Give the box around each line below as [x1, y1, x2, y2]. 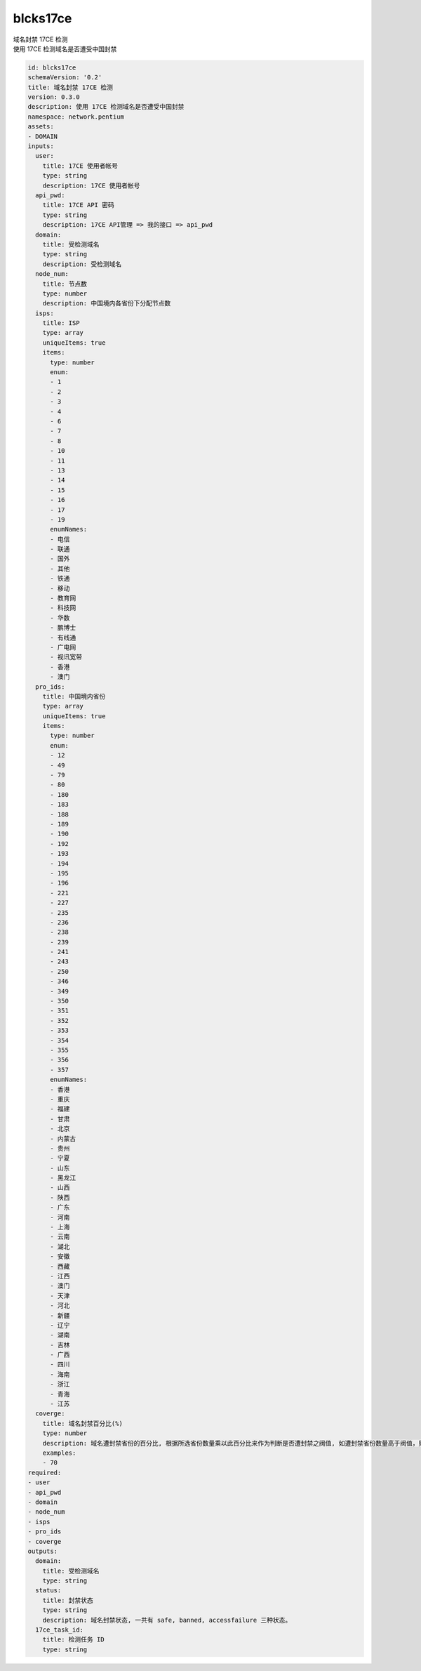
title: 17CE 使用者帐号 [42, 161, 119, 170]
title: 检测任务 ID [42, 1636, 105, 1644]
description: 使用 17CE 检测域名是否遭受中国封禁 [27, 103, 185, 111]
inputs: [27, 143, 54, 150]
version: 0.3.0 [27, 93, 80, 101]
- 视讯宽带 [50, 653, 83, 661]
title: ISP [42, 319, 80, 327]
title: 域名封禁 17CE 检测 [27, 83, 114, 91]
